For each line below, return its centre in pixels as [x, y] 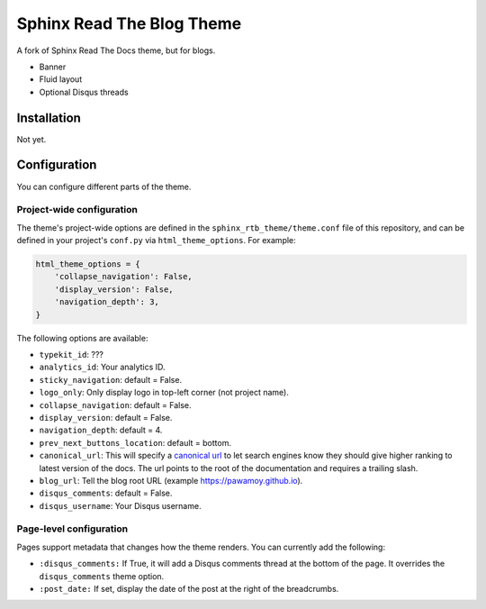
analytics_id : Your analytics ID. [102, 367]
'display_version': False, [114, 289]
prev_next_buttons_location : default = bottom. [135, 442]
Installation [49, 118]
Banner [53, 67]
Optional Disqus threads [84, 92]
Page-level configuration [72, 529]
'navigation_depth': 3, [107, 302]
